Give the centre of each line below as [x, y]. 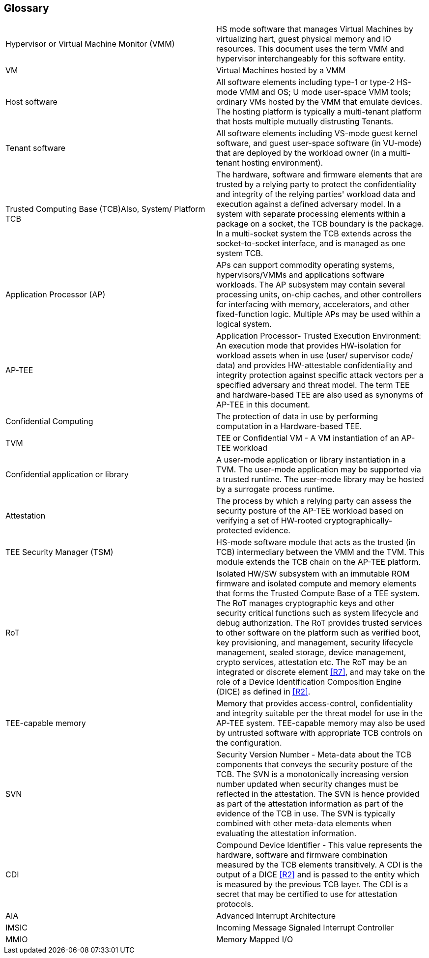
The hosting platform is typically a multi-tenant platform [319, 112]
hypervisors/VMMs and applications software [300, 275]
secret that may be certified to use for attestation [307, 894]
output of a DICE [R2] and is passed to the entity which [318, 875]
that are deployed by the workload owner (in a [301, 153]
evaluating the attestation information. [286, 833]
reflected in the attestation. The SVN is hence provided [318, 794]
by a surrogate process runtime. [275, 489]
